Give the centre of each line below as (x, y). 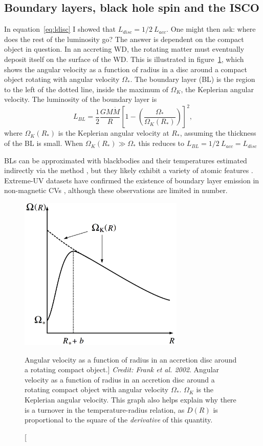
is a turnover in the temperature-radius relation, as (105, 409)
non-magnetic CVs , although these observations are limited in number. (116, 190)
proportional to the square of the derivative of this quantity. (119, 420)
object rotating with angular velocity (62, 79)
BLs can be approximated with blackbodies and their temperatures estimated (126, 160)
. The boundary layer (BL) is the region (193, 79)
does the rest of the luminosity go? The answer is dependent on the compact (124, 39)
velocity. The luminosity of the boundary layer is (81, 99)
